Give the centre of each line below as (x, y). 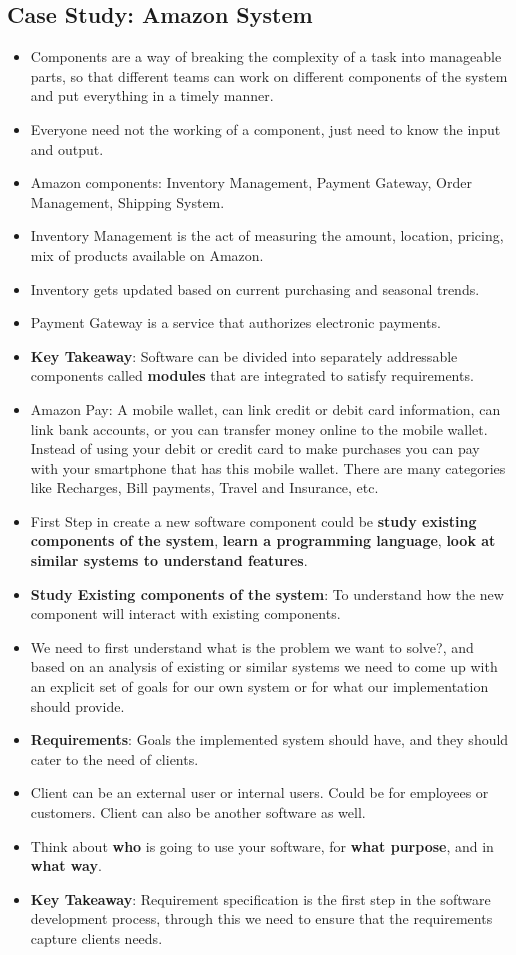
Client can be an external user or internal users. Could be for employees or (259, 792)
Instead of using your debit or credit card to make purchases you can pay (255, 448)
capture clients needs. (96, 937)
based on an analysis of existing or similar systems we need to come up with (264, 666)
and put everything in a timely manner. (152, 95)
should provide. (77, 705)
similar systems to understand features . (169, 560)
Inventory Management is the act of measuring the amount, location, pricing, (267, 235)
